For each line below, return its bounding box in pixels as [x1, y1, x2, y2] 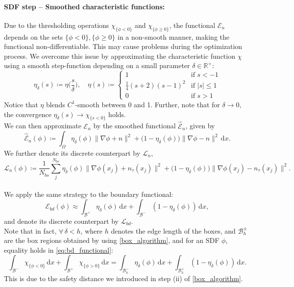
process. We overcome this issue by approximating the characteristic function [4, 50, 235, 61]
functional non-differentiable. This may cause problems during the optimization [4, 41, 243, 51]
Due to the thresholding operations [4, 20, 109, 30]
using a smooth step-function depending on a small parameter [4, 60, 190, 71]
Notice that [4, 99, 38, 109]
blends [46, 99, 65, 109]
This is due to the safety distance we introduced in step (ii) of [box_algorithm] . [4, 273, 243, 283]
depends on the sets [4, 31, 63, 42]
